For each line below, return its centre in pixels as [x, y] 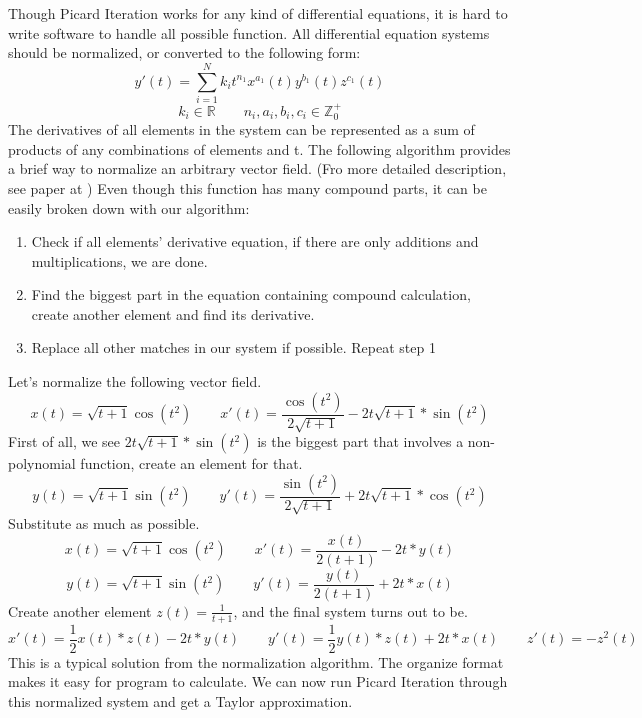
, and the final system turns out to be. [350, 610]
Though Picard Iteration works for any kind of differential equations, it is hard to [258, 13]
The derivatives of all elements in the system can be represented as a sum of [241, 129]
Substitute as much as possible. [104, 523]
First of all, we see [64, 441]
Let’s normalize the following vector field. [135, 381]
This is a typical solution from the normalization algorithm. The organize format [256, 661]
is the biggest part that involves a [360, 441]
